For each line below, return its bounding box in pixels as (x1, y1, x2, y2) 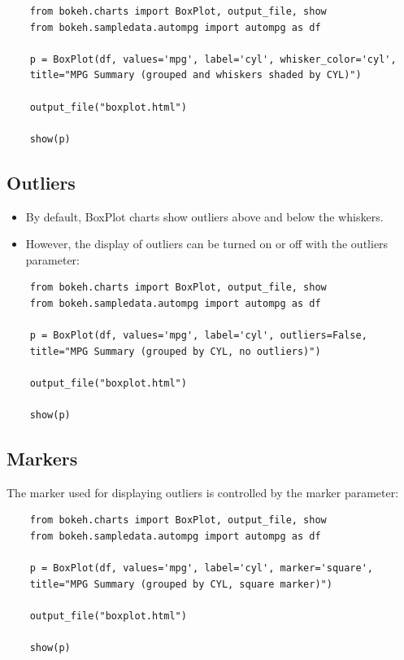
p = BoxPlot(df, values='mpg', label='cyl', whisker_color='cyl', (29, 53, 397, 65)
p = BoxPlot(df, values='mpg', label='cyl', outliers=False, (29, 330, 367, 342)
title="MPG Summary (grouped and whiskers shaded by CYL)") (29, 69, 362, 81)
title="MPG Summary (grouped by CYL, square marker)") (29, 578, 332, 590)
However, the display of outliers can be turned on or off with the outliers (25, 235, 389, 252)
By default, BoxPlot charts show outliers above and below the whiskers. (25, 208, 384, 225)
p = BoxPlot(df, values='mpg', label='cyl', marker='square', (29, 562, 374, 575)
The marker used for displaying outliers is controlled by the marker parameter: (7, 483, 399, 500)
